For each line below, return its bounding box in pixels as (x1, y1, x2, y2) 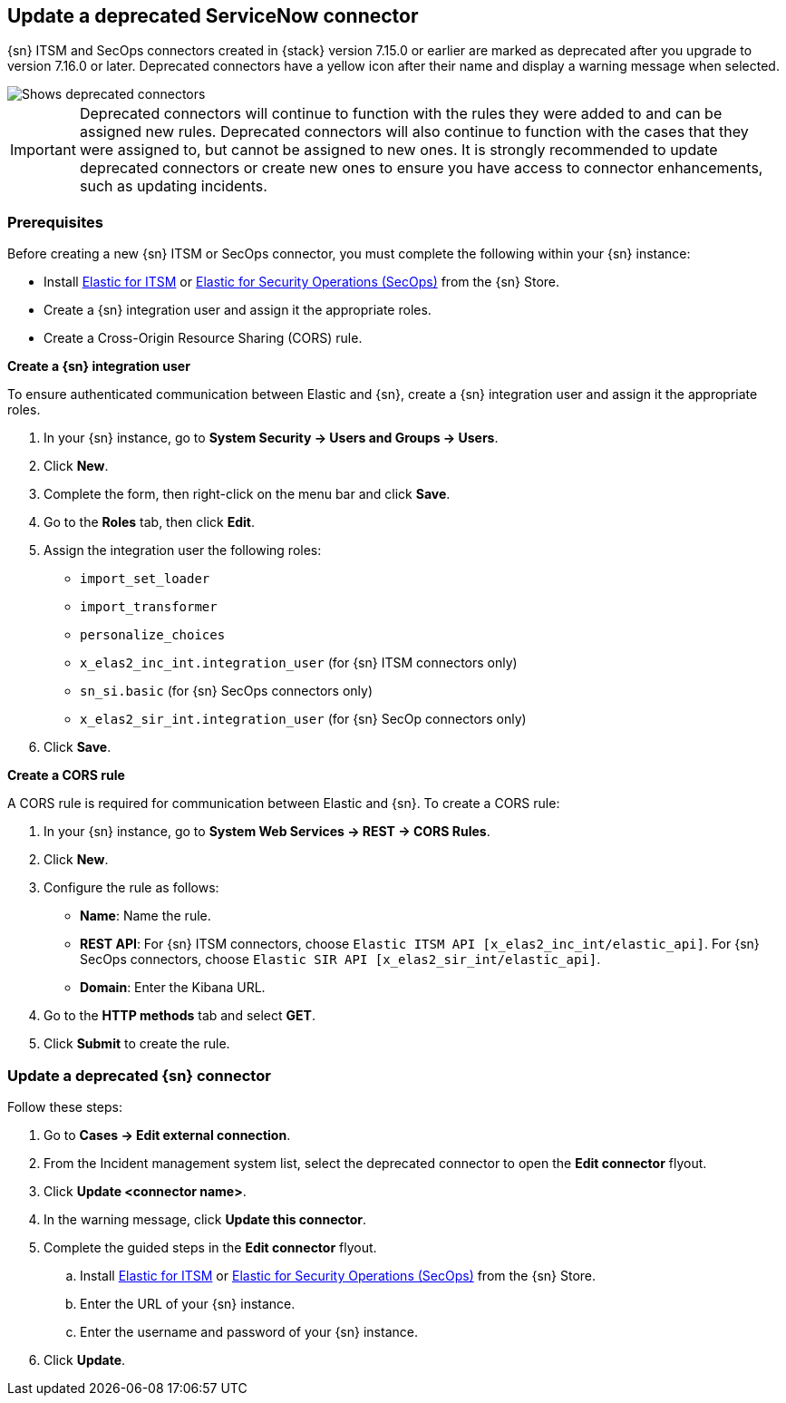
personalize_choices (80, 628, 226, 643)
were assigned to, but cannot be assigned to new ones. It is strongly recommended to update (79, 141, 718, 160)
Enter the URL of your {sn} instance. (80, 1295, 296, 1311)
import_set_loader (80, 571, 210, 587)
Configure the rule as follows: (44, 880, 219, 896)
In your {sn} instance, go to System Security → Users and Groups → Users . (44, 430, 499, 446)
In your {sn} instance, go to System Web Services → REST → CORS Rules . (44, 823, 490, 840)
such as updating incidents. (79, 177, 267, 196)
